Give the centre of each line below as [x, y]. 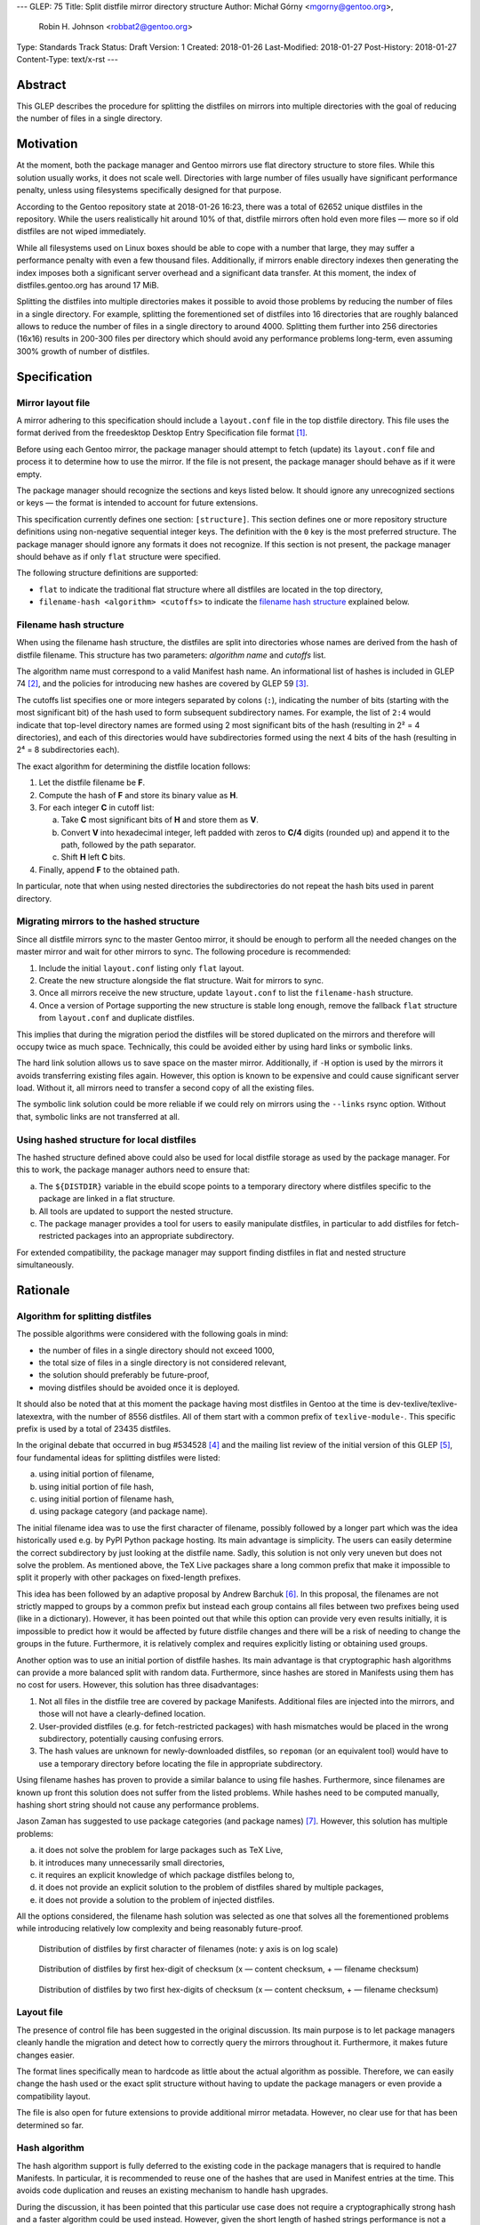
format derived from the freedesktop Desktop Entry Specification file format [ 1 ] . [162, 433]
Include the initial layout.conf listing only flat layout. [141, 968]
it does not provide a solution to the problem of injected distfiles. [157, 1899]
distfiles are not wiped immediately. [81, 231]
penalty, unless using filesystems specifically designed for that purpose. [149, 190]
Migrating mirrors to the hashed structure [108, 921]
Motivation [47, 144]
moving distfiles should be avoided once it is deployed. [139, 1388]
